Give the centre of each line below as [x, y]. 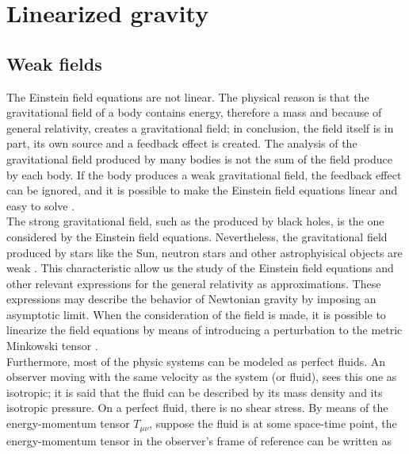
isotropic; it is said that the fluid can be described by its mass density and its [195, 392]
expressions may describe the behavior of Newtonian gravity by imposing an [191, 299]
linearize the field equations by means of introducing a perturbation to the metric [204, 330]
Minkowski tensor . [52, 346]
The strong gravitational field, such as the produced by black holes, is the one [195, 221]
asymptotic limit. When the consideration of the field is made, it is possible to [196, 314]
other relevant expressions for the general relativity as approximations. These [194, 283]
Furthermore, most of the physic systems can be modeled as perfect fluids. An [196, 361]
